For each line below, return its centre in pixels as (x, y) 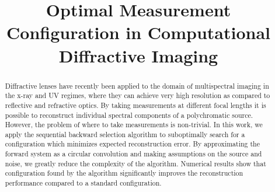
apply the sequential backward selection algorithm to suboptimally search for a (125, 134)
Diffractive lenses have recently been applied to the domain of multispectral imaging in (137, 85)
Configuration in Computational (138, 32)
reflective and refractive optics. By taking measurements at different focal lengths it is (135, 105)
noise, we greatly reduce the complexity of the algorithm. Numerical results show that (135, 163)
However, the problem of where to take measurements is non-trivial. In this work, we (134, 125)
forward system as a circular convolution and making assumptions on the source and (133, 154)
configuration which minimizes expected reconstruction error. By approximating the (133, 144)
